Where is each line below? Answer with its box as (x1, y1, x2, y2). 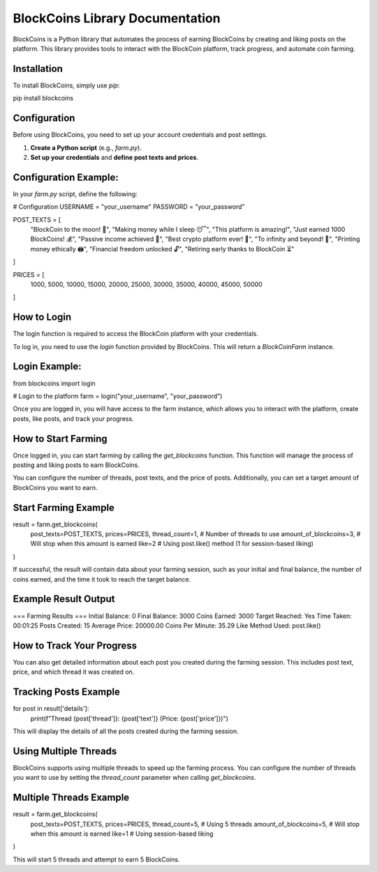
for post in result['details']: (13, 704, 89, 713)
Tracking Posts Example (13, 686, 120, 698)
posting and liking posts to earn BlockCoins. (13, 461, 140, 469)
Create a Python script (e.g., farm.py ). (30, 143, 142, 152)
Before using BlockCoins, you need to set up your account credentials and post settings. (13, 131, 268, 139)
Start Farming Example (13, 501, 115, 513)
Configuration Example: (13, 171, 119, 183)
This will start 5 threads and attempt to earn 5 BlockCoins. (13, 855, 180, 864)
